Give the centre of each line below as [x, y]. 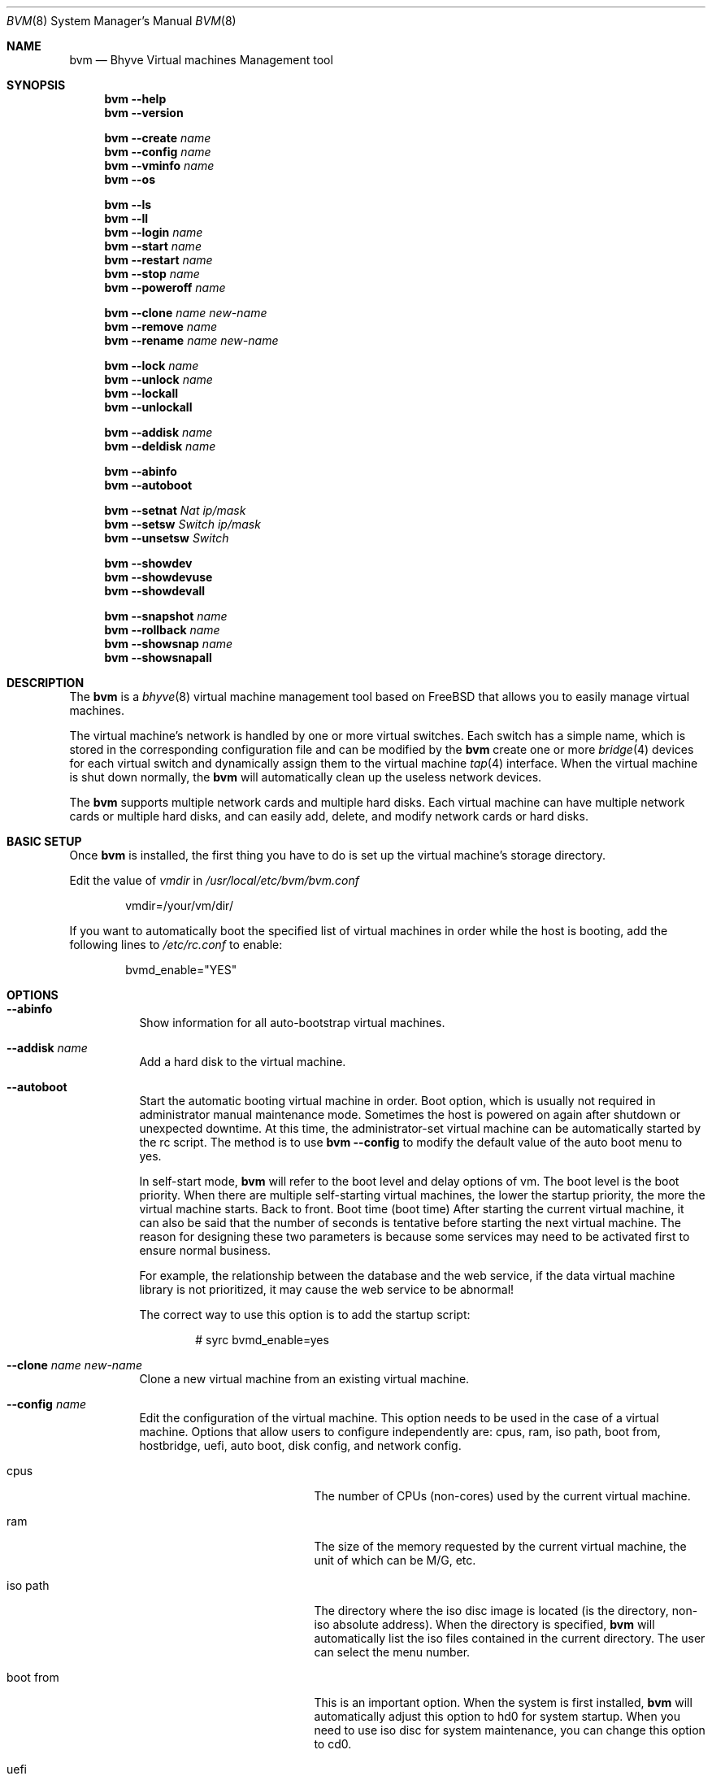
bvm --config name [158, 152]
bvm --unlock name [158, 379]
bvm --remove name [161, 326]
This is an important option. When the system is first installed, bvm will [503, 1702]
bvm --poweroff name [165, 287]
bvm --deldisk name [160, 446]
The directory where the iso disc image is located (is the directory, [491, 1611]
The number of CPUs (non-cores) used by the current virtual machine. [502, 1496]
